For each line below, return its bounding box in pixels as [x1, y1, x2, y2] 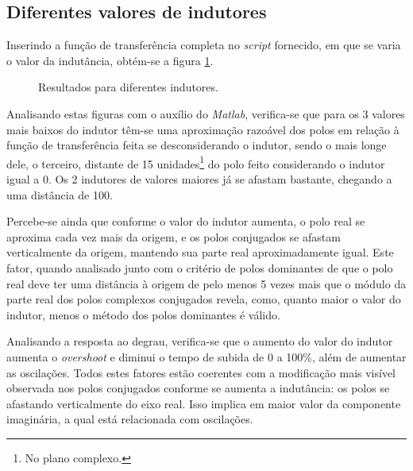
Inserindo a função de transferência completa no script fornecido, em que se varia [6, 37, 401, 53]
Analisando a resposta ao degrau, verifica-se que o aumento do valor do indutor [6, 333, 393, 349]
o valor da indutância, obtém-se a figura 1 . [6, 52, 214, 68]
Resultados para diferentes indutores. [38, 79, 218, 95]
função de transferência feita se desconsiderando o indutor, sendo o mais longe [6, 137, 387, 153]
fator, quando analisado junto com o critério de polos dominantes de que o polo [6, 259, 393, 276]
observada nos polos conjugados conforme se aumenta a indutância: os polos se [6, 380, 390, 396]
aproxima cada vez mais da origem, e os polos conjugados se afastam [6, 228, 341, 245]
